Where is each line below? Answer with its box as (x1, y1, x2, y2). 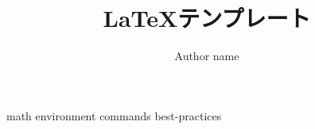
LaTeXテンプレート (103, 2, 311, 34)
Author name (174, 47, 239, 64)
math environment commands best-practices (6, 107, 222, 123)
